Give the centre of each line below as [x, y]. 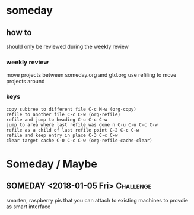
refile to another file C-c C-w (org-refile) [63, 114]
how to [19, 32]
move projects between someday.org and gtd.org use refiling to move [91, 75]
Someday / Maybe [52, 164]
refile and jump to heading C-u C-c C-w [57, 120]
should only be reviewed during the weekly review [68, 46]
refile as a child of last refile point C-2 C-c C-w [73, 130]
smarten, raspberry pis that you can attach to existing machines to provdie [97, 200]
